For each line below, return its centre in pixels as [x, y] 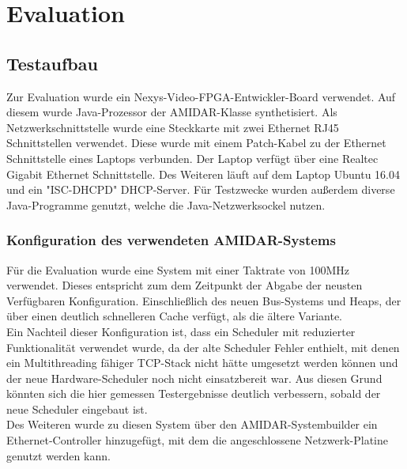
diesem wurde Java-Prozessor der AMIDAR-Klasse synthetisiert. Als [172, 112]
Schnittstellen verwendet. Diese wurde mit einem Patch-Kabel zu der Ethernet [196, 143]
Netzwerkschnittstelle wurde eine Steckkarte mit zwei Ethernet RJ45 [173, 127]
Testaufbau [52, 63]
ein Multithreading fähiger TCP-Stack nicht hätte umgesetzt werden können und [202, 363]
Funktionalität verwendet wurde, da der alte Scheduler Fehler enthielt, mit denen [203, 347]
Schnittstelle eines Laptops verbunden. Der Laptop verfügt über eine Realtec [192, 158]
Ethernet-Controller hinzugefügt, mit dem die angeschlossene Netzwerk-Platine [197, 440]
